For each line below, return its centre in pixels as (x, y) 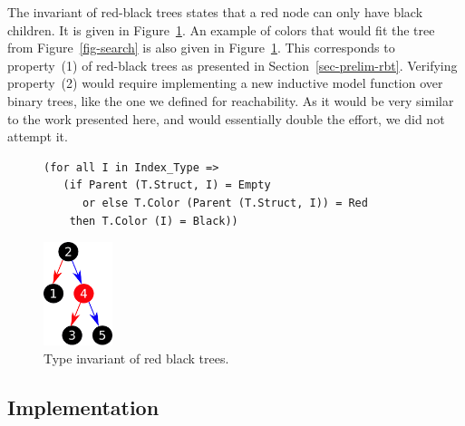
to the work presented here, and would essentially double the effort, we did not (226, 118)
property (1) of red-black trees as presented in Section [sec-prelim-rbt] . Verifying (232, 65)
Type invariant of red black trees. (136, 358)
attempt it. (38, 136)
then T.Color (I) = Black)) (154, 221)
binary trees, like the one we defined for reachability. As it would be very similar (231, 100)
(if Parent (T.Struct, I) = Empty (167, 185)
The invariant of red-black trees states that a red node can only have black (215, 12)
